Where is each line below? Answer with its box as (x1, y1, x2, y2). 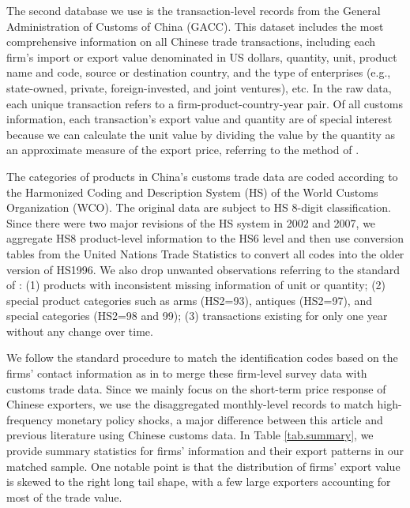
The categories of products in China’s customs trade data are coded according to (6, 167, 398, 184)
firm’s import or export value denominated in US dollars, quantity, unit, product (6, 48, 397, 65)
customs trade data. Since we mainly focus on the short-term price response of (6, 380, 386, 397)
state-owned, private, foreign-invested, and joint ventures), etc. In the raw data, (6, 79, 392, 96)
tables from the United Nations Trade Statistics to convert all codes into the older (6, 245, 404, 262)
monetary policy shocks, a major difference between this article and (56, 411, 383, 427)
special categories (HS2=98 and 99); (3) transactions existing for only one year (6, 307, 388, 324)
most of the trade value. (6, 488, 122, 505)
